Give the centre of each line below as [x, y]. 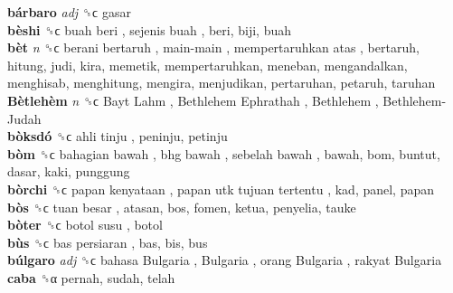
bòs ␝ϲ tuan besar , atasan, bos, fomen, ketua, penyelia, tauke [182, 207]
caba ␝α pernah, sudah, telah [91, 277]
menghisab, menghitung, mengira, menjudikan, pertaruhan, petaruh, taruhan [222, 83]
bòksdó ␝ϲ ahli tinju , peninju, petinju [118, 136]
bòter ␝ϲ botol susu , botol [85, 225]
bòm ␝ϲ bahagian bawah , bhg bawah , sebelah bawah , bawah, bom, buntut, [224, 153]
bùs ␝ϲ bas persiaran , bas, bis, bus [108, 242]
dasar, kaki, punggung [69, 171]
